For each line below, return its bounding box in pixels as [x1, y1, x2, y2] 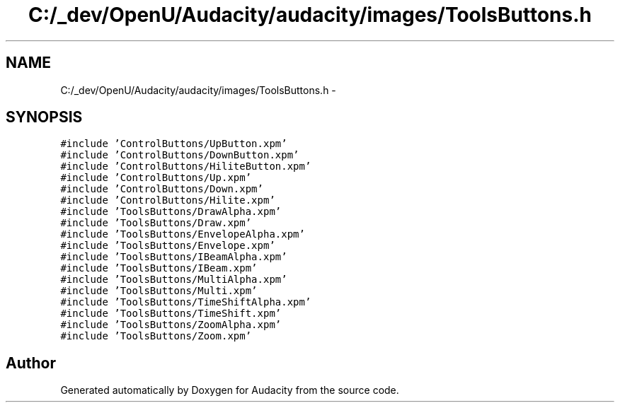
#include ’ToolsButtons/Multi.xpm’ [60, 285, 258, 297]
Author [6, 354, 56, 372]
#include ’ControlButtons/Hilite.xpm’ [60, 194, 275, 206]
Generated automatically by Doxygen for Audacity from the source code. [60, 384, 399, 397]
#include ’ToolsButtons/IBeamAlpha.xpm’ [60, 251, 287, 263]
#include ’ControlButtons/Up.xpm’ [60, 172, 252, 184]
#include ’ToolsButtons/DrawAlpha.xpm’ [60, 206, 282, 218]
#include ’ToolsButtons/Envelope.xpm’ [60, 240, 275, 252]
